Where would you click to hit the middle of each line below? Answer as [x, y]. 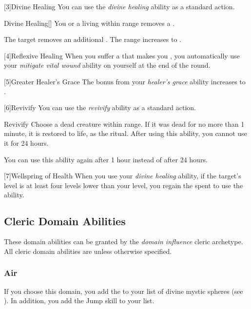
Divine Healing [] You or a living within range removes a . [89, 23]
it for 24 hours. [26, 143]
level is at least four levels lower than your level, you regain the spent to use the [124, 185]
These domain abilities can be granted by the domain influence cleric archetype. [124, 241]
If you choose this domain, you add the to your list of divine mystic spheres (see [124, 291]
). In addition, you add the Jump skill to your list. [79, 300]
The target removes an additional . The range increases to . [93, 39]
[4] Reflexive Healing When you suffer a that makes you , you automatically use [122, 55]
